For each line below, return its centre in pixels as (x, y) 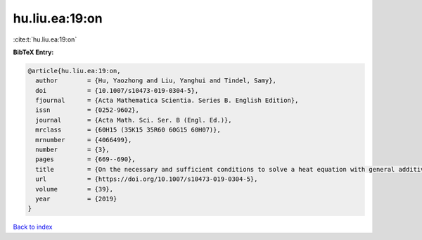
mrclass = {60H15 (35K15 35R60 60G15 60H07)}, (128, 130)
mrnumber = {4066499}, (84, 140)
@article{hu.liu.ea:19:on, (74, 71)
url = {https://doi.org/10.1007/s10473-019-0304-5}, (147, 179)
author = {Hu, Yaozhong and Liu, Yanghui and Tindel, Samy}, (156, 81)
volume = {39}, (75, 189)
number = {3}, (73, 150)
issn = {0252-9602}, (88, 110)
